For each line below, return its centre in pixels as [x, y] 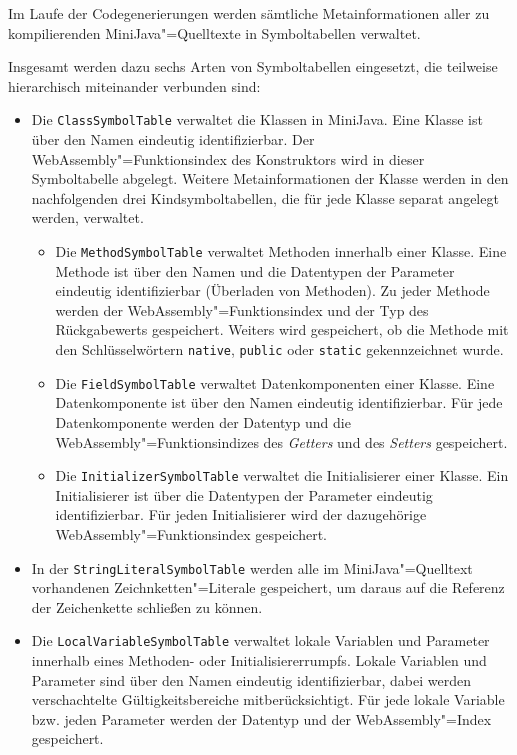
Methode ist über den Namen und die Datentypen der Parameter [255, 270]
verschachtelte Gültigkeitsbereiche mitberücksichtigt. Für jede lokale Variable [268, 699]
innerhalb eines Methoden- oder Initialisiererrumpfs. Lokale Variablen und [259, 660]
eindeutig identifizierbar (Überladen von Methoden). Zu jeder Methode [272, 290]
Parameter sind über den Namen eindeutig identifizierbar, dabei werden [251, 679]
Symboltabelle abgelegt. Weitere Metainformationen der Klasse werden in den [270, 178]
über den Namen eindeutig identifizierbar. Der [173, 139]
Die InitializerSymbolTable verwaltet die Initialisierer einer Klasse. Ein [282, 475]
